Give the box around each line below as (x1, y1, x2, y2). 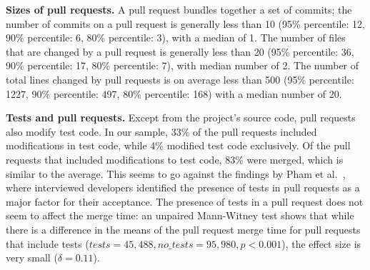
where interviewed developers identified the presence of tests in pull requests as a (6, 180, 360, 195)
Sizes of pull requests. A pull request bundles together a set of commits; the (6, 2, 352, 16)
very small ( (6, 250, 58, 265)
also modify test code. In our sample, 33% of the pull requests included (6, 124, 317, 139)
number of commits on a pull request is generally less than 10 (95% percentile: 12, (6, 16, 365, 31)
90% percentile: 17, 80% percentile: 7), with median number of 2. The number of (6, 58, 359, 73)
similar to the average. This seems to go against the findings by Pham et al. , (6, 166, 346, 181)
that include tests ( (6, 236, 89, 251)
